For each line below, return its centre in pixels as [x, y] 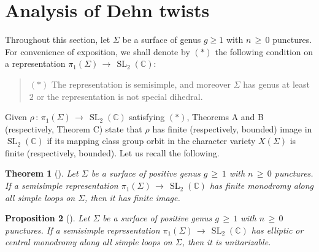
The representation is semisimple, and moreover [141, 84]
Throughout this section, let [58, 40]
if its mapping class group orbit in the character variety [151, 141]
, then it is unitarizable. [226, 242]
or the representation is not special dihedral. [120, 96]
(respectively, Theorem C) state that [74, 128]
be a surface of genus [162, 40]
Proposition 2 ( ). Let [48, 218]
